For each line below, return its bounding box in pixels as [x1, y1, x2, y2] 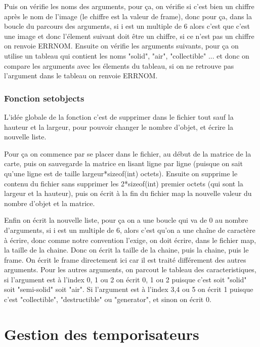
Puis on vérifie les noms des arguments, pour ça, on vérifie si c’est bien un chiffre [4, 1, 254, 11]
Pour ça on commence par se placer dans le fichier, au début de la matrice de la [4, 148, 251, 159]
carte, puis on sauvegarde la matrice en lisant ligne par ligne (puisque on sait [4, 158, 243, 169]
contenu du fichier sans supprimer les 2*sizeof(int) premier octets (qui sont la [4, 178, 243, 188]
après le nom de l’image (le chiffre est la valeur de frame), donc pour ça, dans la [4, 11, 252, 21]
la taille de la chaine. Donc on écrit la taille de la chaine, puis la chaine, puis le [4, 244, 249, 255]
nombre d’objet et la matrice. [4, 197, 95, 208]
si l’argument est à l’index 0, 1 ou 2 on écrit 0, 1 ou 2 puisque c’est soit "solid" [4, 274, 247, 284]
